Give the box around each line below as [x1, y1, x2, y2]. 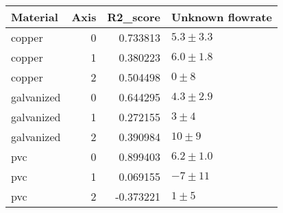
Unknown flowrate [171, 9, 272, 25]
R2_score [107, 9, 161, 25]
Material [11, 9, 58, 25]
